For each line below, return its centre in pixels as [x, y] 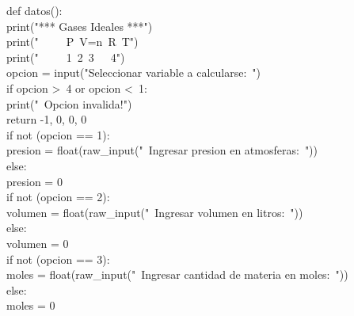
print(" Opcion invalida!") [69, 103]
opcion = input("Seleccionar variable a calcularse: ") [134, 72]
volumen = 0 [38, 243]
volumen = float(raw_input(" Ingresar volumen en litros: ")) [155, 212]
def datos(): [34, 10]
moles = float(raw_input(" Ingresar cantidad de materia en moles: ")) [177, 274]
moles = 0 [31, 305]
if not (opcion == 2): [58, 197]
